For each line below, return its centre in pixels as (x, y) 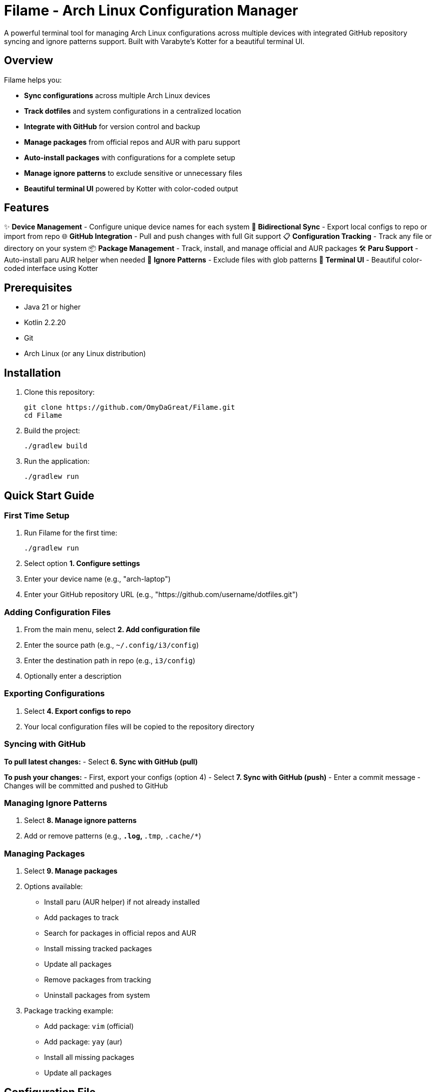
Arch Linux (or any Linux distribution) (85, 354)
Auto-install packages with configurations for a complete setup (130, 157)
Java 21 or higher (52, 307)
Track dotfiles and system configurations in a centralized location (133, 111)
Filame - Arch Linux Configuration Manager (151, 11)
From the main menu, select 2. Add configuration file (112, 630)
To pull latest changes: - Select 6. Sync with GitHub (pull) (101, 761)
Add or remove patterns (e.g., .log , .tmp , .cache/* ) (113, 836)
